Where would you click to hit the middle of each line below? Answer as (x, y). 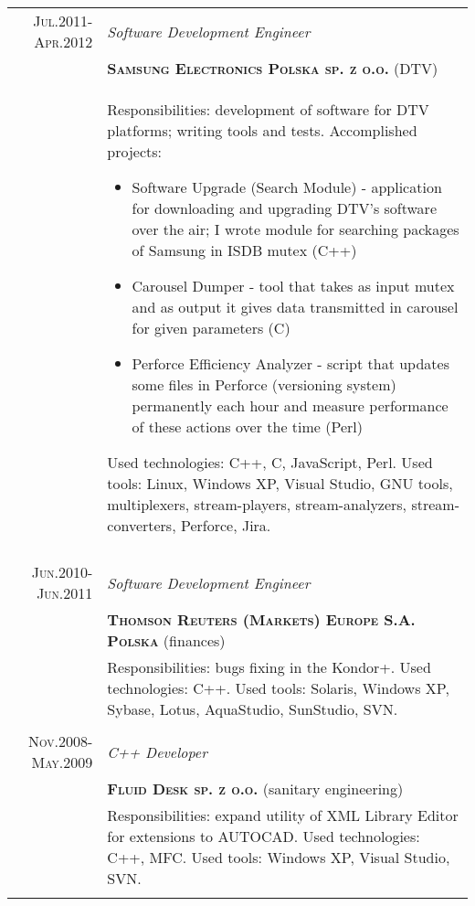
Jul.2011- (63, 21)
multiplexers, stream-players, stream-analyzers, (257, 504)
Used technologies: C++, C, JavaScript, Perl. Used (270, 462)
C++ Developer (157, 751)
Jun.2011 (65, 593)
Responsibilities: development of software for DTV (268, 109)
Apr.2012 (63, 42)
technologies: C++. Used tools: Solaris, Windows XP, (278, 688)
